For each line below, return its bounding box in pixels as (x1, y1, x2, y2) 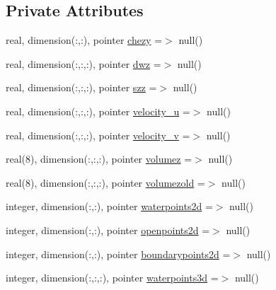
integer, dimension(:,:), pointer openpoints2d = (6, 222, 210, 237)
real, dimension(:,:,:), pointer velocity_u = (6, 103, 190, 118)
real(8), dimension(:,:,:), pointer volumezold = (6, 175, 205, 190)
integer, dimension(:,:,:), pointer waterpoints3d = (6, 270, 219, 285)
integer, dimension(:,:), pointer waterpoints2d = (6, 199, 213, 214)
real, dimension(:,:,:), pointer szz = (6, 80, 157, 95)
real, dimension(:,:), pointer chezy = (6, 33, 163, 47)
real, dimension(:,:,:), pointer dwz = (6, 56, 161, 71)
